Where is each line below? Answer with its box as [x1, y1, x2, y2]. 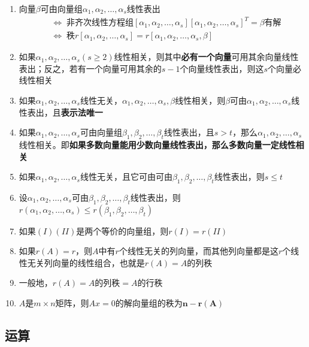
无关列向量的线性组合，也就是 [27, 256, 145, 268]
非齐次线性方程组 [66, 19, 134, 28]
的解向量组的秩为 [115, 297, 183, 309]
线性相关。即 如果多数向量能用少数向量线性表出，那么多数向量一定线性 [19, 138, 296, 150]
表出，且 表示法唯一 [27, 105, 103, 118]
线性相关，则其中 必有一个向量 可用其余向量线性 [114, 50, 299, 63]
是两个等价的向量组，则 [76, 224, 169, 237]
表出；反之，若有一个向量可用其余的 [19, 62, 162, 74]
